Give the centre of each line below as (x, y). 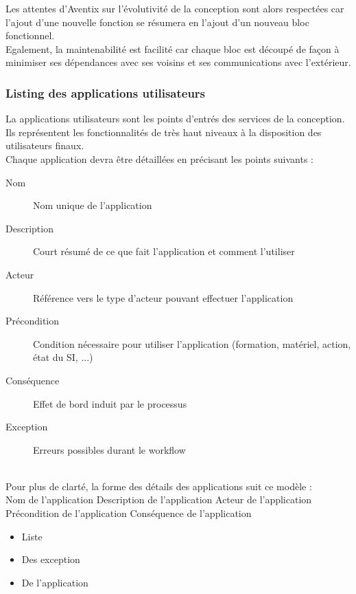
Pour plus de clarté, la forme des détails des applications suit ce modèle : (159, 486)
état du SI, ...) (63, 357)
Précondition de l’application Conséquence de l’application (129, 513)
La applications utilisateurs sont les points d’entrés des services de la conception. (175, 119)
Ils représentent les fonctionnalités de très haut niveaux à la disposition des (164, 132)
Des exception (51, 559)
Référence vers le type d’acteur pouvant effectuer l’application (163, 297)
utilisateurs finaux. (45, 145)
